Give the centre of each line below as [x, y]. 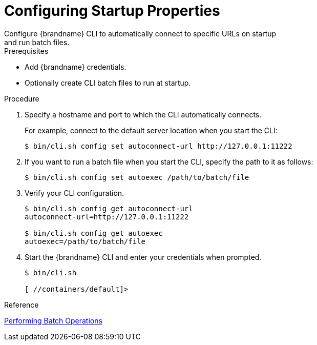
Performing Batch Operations [53, 320]
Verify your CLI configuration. [75, 193]
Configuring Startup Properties [112, 11]
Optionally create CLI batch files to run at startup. [108, 83]
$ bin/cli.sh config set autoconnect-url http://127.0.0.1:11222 [158, 146]
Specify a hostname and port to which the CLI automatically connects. [143, 114]
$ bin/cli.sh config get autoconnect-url [109, 208]
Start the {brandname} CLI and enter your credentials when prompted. [143, 257]
